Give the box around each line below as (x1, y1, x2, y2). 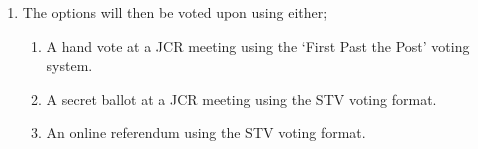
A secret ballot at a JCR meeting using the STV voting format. (46, 88, 437, 109)
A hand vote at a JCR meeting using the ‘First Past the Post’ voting (46, 35, 470, 56)
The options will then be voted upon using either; (22, 2, 328, 22)
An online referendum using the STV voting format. (46, 122, 366, 143)
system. (46, 55, 93, 76)
